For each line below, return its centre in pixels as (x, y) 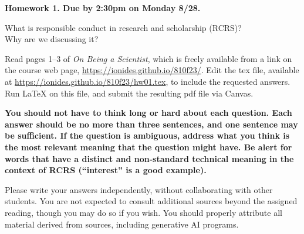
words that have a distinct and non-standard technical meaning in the (149, 158)
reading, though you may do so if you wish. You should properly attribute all (143, 212)
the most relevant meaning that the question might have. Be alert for (148, 147)
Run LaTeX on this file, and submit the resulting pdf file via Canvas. (129, 93)
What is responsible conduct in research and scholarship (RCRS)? (123, 27)
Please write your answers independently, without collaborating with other (139, 189)
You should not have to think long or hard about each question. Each (148, 113)
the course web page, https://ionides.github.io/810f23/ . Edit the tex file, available (152, 70)
